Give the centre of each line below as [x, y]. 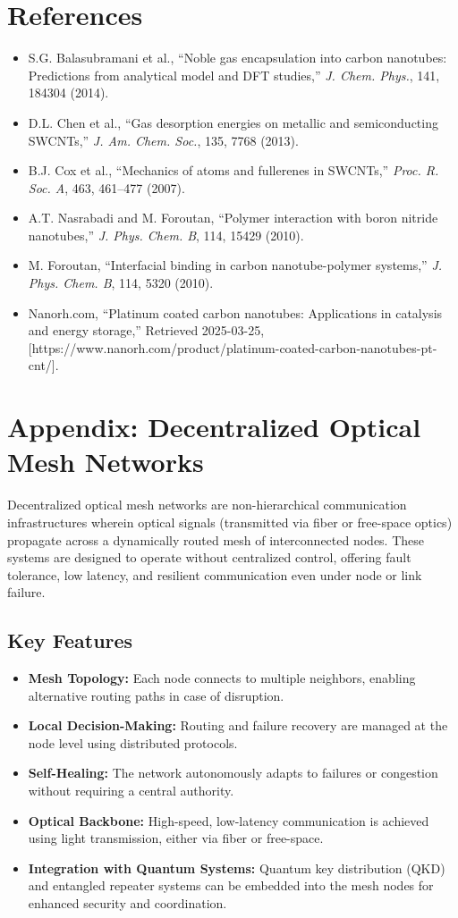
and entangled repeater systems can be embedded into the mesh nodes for [231, 885]
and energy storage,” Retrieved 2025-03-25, [146, 330]
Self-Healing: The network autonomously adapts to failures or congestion [233, 773]
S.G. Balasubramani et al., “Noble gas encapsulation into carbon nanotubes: [237, 58]
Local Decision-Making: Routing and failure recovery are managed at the [238, 725]
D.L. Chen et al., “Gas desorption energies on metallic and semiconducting [233, 122]
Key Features [70, 640]
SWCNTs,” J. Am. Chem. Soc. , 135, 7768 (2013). [163, 140]
